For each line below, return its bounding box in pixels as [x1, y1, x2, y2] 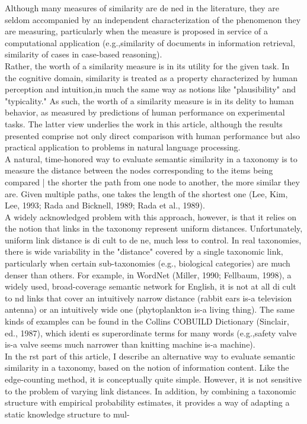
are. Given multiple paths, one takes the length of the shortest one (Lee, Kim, [5, 187, 288, 200]
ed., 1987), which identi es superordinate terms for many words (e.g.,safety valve [5, 326, 297, 339]
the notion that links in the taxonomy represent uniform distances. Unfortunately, [5, 222, 303, 235]
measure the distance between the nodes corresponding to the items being [5, 164, 273, 176]
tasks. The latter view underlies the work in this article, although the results [5, 117, 283, 130]
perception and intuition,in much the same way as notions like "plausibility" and [5, 83, 296, 95]
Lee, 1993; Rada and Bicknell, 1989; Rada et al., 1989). [5, 199, 205, 211]
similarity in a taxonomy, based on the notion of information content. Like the [5, 361, 289, 374]
